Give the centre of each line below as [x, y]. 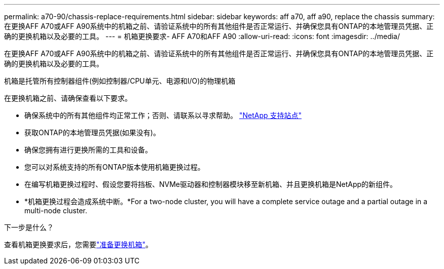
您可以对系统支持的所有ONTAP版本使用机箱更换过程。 [115, 167]
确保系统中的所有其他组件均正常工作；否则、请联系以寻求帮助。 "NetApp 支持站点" [163, 115]
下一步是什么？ [29, 227]
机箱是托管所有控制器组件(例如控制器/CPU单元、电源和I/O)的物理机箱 [120, 81]
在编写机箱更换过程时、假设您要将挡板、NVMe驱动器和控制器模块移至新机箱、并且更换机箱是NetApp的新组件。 [211, 184]
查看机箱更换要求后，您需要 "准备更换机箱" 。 [79, 244]
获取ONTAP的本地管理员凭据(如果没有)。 [92, 132]
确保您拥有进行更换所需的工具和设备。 [88, 150]
